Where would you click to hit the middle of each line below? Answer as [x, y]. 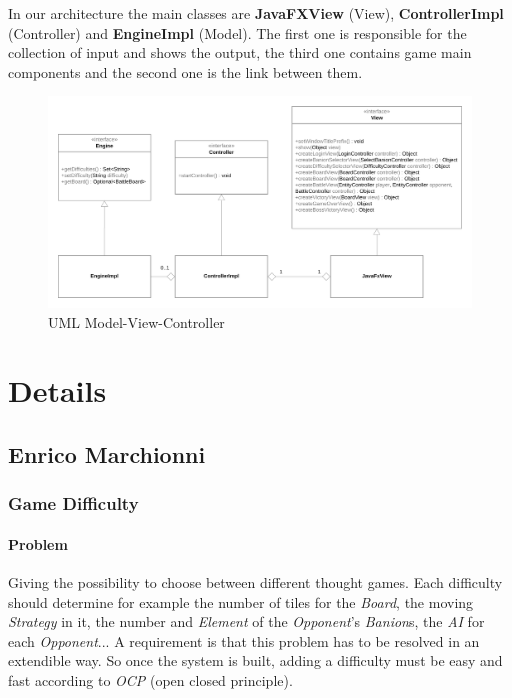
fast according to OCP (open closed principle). [150, 679]
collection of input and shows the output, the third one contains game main [240, 52]
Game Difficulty [73, 503]
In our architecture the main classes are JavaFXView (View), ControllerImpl [256, 13]
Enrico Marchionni [107, 453]
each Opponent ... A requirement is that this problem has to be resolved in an [244, 640]
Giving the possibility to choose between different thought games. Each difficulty [255, 581]
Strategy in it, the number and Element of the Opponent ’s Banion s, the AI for [246, 621]
